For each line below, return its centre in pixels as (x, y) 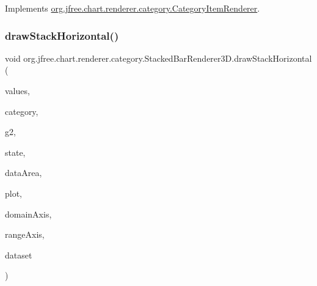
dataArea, (24, 173)
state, (15, 152)
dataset (19, 255)
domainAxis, (28, 214)
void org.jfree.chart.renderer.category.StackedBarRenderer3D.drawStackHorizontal (158, 58)
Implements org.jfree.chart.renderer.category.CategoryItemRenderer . (133, 8)
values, (17, 90)
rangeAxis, (25, 234)
